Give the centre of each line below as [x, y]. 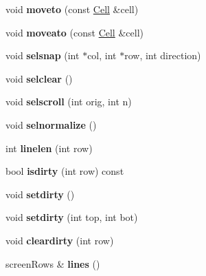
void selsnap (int [43, 55]
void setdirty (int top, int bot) [72, 217]
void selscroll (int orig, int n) [69, 102]
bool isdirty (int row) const [65, 171]
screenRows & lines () [53, 263]
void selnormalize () [51, 124]
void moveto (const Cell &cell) [72, 9]
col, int [102, 55]
